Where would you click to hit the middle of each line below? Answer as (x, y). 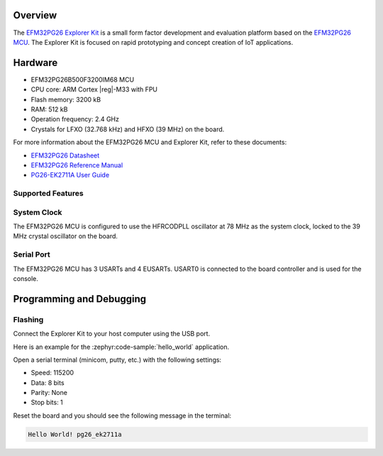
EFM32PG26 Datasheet (65, 155)
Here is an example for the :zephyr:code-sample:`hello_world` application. (121, 347)
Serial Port (32, 255)
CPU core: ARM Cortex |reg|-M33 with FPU (94, 89)
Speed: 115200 (52, 373)
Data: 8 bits (48, 382)
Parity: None (49, 393)
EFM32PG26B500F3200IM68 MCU (83, 79)
